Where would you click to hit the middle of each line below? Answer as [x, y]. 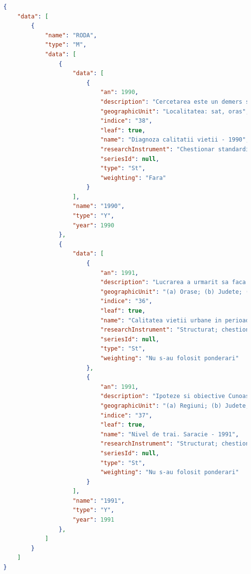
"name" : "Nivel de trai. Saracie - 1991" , [170, 434]
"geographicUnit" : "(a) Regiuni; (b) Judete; [175, 406]
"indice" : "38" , [126, 121]
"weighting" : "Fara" [133, 178]
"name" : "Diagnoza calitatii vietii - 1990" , [175, 140]
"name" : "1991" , [99, 501]
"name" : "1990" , [99, 206]
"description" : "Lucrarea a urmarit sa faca [173, 282]
